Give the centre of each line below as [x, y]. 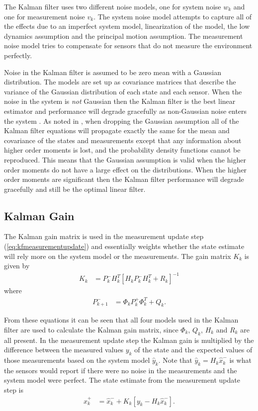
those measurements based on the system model [77, 360]
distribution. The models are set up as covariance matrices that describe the [120, 82]
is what [240, 360]
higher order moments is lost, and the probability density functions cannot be [122, 150]
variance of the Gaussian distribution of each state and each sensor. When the [123, 91]
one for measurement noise [44, 16]
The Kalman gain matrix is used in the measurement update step [104, 236]
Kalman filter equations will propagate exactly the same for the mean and [117, 130]
